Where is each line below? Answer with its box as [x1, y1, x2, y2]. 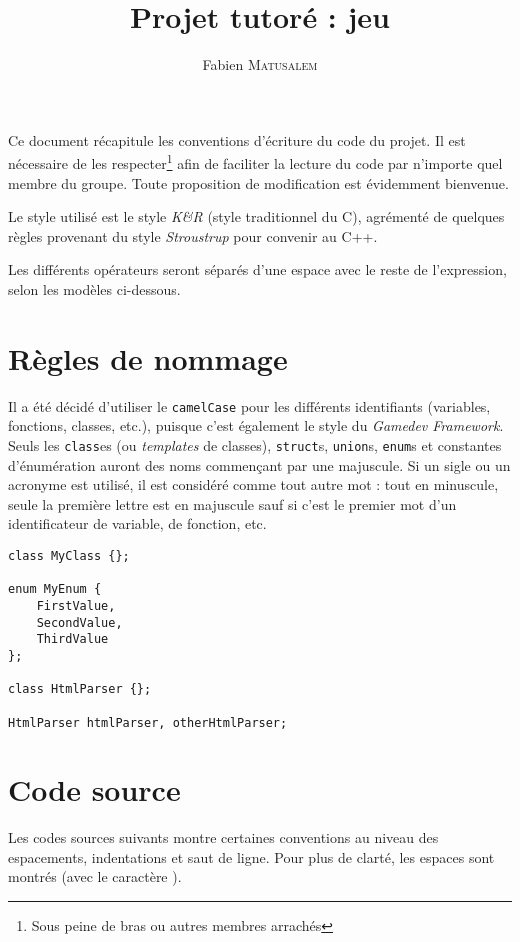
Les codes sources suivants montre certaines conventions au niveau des [8, 827, 439, 848]
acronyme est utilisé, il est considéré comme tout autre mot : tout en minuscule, [8, 474, 499, 495]
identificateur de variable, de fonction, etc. [8, 513, 267, 534]
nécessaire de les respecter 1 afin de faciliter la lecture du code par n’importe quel [8, 150, 503, 173]
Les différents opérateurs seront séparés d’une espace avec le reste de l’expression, [8, 259, 507, 280]
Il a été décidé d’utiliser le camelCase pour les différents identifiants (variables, [8, 395, 491, 416]
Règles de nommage [8, 337, 288, 378]
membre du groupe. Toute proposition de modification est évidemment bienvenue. [8, 172, 509, 193]
